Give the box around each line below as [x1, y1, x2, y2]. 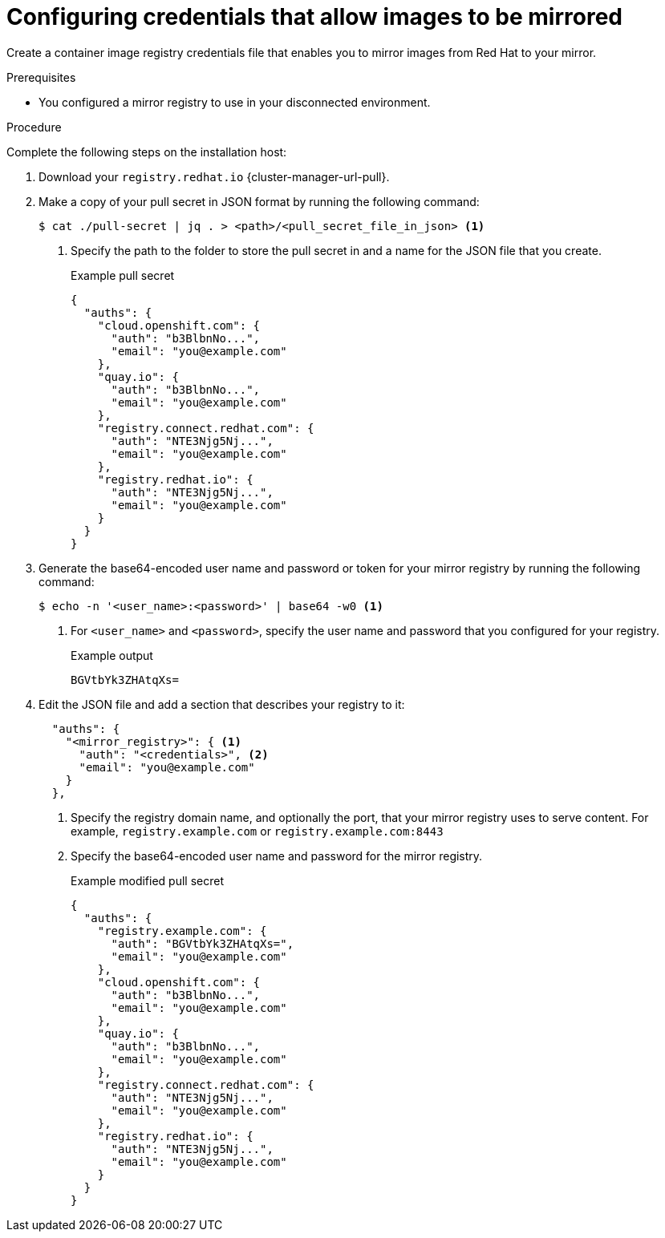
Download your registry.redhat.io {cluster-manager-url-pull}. [39, 169, 390, 184]
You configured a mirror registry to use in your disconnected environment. [39, 95, 431, 109]
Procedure [6, 119, 62, 134]
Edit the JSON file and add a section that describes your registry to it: [39, 697, 405, 711]
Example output [71, 648, 153, 662]
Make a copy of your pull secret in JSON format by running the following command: [39, 194, 480, 208]
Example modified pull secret [71, 873, 225, 888]
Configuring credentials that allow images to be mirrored [6, 3, 622, 30]
